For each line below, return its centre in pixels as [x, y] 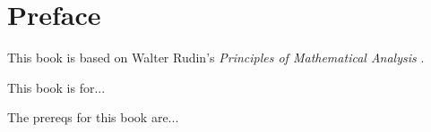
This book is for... [56, 87]
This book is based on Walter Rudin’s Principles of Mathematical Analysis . [216, 58]
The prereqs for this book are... [93, 117]
